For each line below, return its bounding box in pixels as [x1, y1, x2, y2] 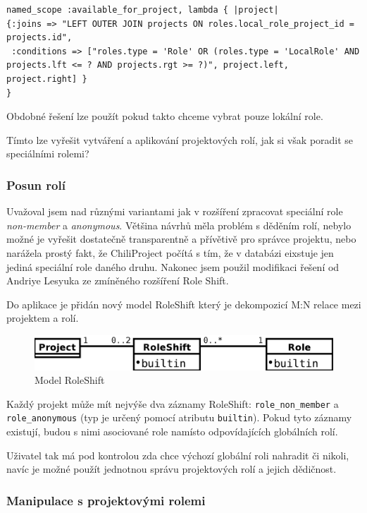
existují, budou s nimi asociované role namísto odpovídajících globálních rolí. [6, 424, 338, 439]
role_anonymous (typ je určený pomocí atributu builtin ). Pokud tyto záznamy [6, 410, 352, 425]
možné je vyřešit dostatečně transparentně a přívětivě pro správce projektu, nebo [6, 231, 356, 246]
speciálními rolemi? [6, 146, 89, 161]
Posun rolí [6, 176, 66, 193]
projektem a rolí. [6, 310, 79, 325]
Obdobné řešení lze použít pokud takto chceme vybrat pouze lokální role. [6, 109, 323, 123]
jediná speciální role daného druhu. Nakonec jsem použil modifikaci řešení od [6, 259, 340, 274]
